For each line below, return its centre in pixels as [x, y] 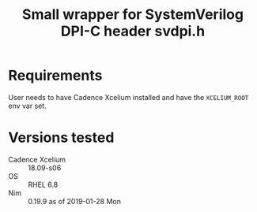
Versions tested [61, 138]
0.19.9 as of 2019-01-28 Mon [74, 201]
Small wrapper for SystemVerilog [133, 15]
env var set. [28, 106]
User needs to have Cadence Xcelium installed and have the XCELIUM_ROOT [128, 97]
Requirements [55, 76]
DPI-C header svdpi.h [133, 31]
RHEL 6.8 [43, 184]
